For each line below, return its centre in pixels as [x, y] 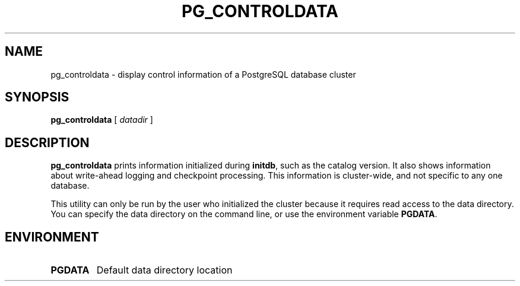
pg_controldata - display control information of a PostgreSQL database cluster [203, 74]
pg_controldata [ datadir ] [102, 120]
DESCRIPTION [47, 142]
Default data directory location [164, 270]
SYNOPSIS [37, 97]
